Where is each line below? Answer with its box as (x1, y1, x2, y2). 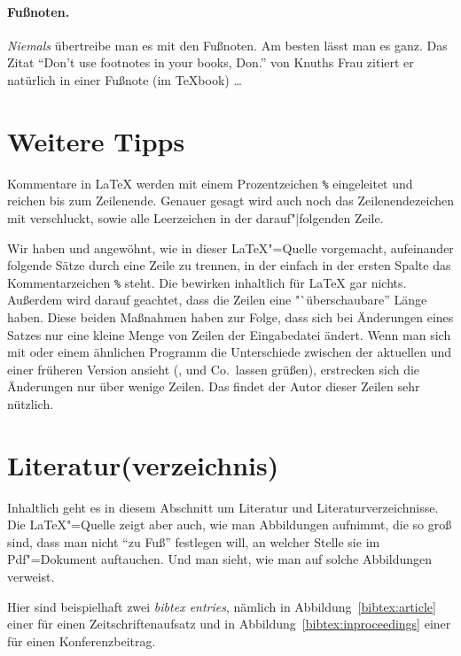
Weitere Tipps (7, 122, 185, 158)
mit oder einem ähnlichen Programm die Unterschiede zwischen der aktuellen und (7, 343, 452, 361)
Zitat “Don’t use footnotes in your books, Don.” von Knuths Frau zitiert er (7, 53, 414, 72)
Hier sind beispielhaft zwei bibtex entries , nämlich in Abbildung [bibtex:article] (7, 597, 436, 615)
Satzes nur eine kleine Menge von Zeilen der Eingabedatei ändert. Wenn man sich (7, 325, 451, 343)
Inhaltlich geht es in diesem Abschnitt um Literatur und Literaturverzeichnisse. (7, 498, 439, 516)
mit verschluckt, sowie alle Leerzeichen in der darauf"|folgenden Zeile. (7, 208, 384, 227)
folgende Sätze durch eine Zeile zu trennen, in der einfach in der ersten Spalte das (7, 256, 451, 274)
